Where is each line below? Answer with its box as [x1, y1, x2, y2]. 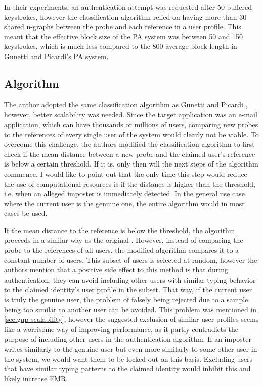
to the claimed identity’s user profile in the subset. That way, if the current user [4, 284, 252, 295]
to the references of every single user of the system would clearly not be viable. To [4, 129, 259, 139]
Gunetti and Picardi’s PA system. [4, 50, 109, 61]
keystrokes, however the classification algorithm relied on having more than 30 [4, 11, 247, 22]
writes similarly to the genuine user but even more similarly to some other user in [4, 344, 257, 354]
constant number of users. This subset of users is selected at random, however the [4, 254, 257, 265]
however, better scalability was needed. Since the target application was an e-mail [4, 109, 257, 120]
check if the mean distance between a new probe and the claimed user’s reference [4, 148, 255, 159]
